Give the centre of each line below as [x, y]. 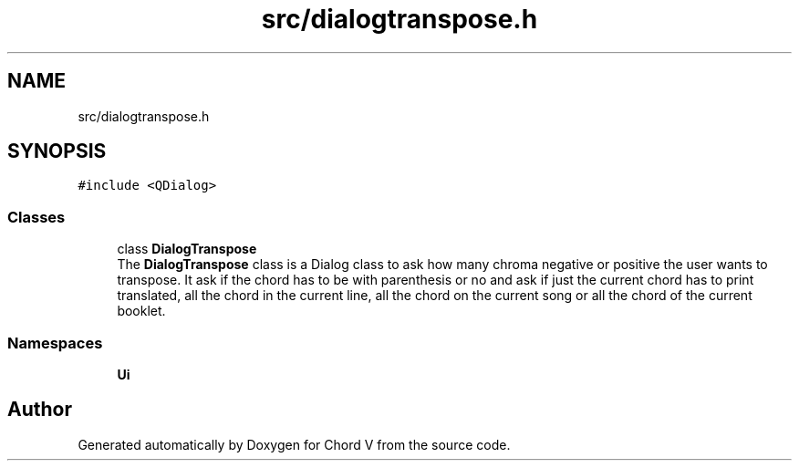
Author [40, 410]
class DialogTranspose [187, 249]
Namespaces [55, 343]
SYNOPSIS [57, 151]
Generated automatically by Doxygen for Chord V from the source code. [294, 444]
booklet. [141, 311]
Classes [36, 217]
